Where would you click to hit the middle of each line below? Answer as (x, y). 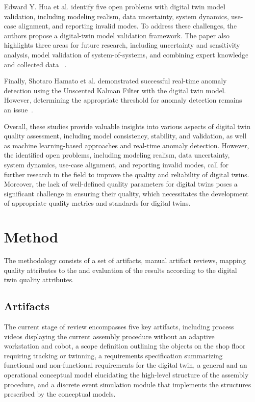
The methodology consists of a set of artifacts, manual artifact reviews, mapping (125, 260)
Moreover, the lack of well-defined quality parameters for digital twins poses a (121, 184)
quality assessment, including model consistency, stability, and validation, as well (125, 136)
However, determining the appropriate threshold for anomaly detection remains (123, 100)
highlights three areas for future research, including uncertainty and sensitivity (122, 45)
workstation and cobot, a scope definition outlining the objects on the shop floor (125, 346)
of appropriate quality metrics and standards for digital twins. (97, 203)
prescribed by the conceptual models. (60, 394)
